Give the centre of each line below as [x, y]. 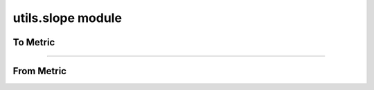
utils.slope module [68, 18]
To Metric [34, 42]
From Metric [40, 71]
